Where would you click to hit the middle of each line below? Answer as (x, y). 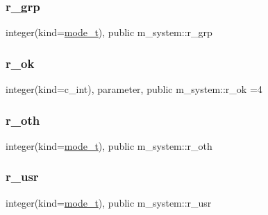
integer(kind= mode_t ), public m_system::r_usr (109, 202)
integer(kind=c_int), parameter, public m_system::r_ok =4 (134, 89)
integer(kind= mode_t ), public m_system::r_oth (109, 145)
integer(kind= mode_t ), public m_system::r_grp (109, 32)
